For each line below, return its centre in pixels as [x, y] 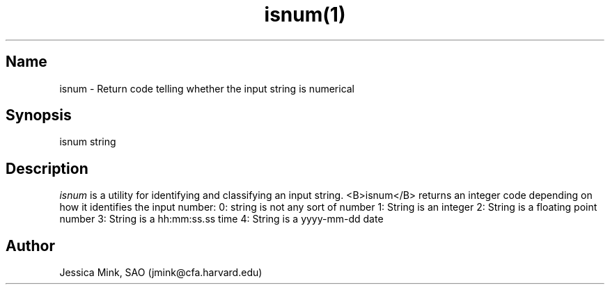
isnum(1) [305, 15]
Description [47, 168]
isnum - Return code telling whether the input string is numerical [207, 88]
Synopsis [39, 115]
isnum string [88, 142]
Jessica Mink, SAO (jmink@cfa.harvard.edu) [161, 273]
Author [30, 245]
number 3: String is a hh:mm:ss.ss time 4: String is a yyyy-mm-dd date [221, 219]
